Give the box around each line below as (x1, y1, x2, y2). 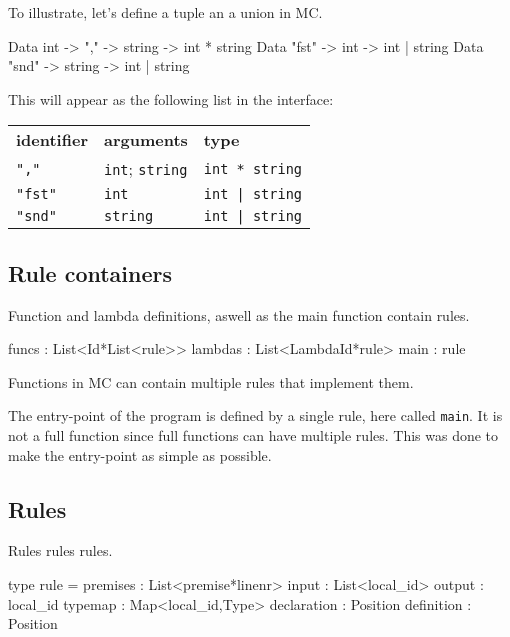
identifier (16, 128, 88, 152)
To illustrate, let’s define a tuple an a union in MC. (8, 2, 323, 22)
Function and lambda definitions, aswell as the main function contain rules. (8, 304, 470, 325)
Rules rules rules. (8, 540, 113, 561)
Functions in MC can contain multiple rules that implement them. (8, 371, 414, 392)
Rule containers (8, 257, 173, 288)
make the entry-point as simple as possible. (8, 444, 272, 465)
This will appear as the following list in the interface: (8, 88, 334, 109)
